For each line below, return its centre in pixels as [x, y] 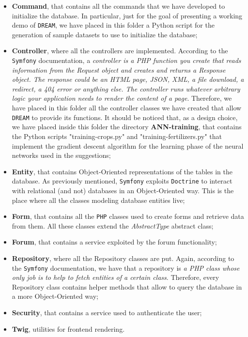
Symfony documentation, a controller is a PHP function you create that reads [126, 60]
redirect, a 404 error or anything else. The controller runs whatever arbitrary [126, 88]
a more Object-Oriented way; [55, 296]
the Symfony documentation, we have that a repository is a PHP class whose [126, 268]
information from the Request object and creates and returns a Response [119, 69]
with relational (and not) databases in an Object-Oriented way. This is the [123, 190]
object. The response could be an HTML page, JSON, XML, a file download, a [128, 79]
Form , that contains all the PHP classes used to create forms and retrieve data [128, 216]
